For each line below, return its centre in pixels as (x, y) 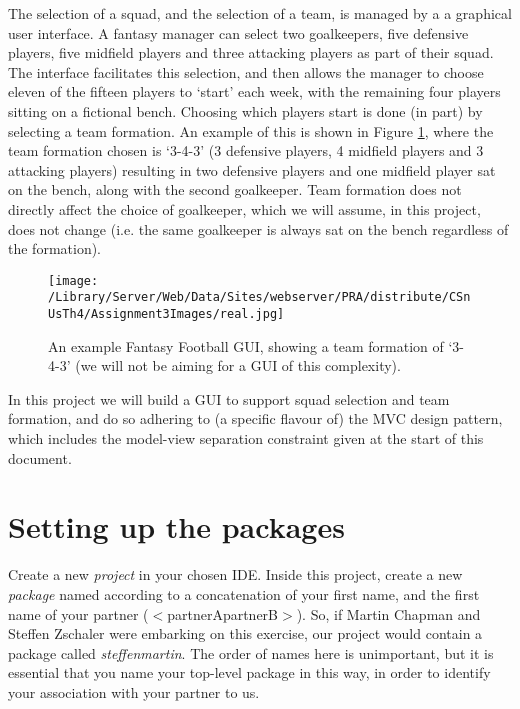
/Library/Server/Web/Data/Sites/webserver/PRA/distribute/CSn (259, 297)
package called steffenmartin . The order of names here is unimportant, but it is (251, 652)
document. (40, 457)
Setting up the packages (176, 526)
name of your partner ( (78, 613)
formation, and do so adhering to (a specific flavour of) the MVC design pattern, (255, 418)
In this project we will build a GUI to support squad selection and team (229, 398)
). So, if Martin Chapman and (388, 613)
